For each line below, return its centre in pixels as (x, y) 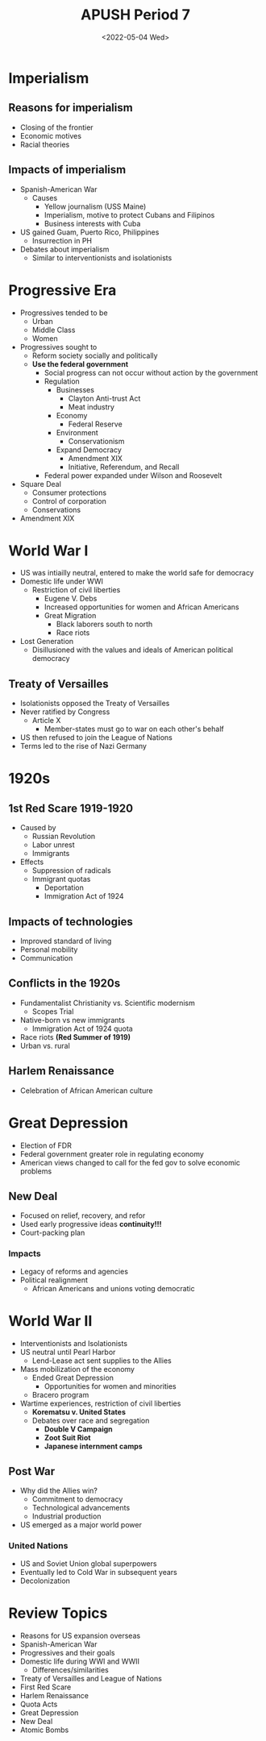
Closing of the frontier (57, 127)
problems (36, 1171)
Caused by (38, 828)
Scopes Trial (53, 1011)
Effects (32, 862)
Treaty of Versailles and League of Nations (91, 1678)
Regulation (62, 381)
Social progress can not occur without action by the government (151, 372)
